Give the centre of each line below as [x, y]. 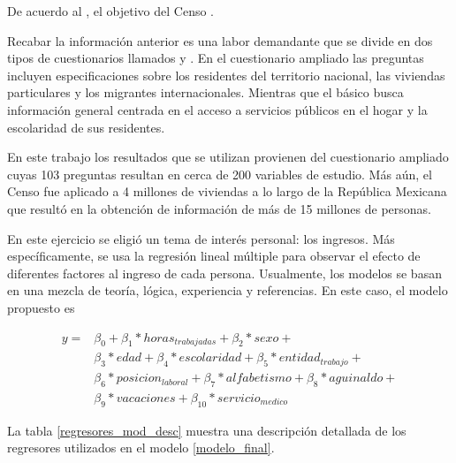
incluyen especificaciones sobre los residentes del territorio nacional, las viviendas [226, 75]
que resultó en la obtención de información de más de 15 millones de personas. [219, 208]
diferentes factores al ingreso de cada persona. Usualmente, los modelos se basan [224, 273]
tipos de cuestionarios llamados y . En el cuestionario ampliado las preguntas [216, 58]
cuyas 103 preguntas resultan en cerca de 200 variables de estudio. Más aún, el [220, 174]
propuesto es [41, 307]
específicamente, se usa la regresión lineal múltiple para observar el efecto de [214, 256]
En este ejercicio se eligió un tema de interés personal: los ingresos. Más [201, 238]
